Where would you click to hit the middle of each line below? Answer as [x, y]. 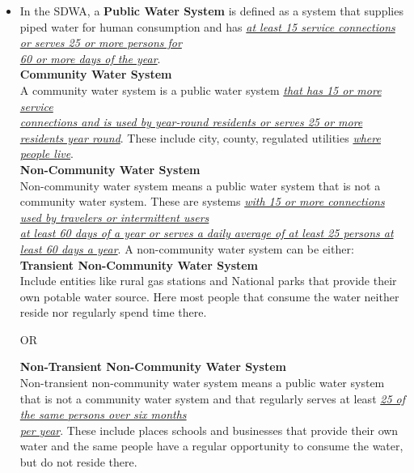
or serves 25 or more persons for [101, 43]
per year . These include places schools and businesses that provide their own [209, 430]
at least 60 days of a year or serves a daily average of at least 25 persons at [207, 233]
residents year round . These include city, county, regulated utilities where [200, 137]
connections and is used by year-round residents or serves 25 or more [191, 122]
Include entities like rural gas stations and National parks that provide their [208, 281]
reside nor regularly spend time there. [113, 312]
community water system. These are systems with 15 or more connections [202, 201]
